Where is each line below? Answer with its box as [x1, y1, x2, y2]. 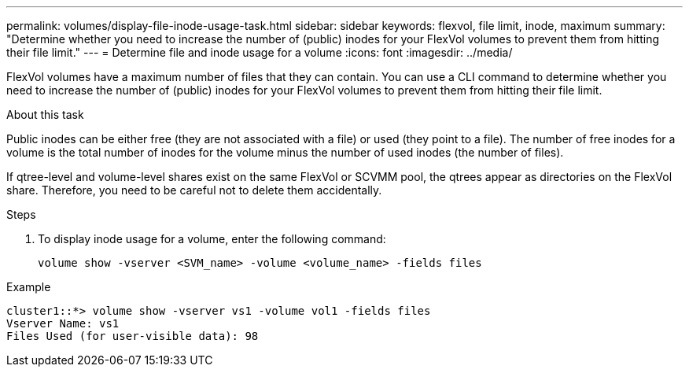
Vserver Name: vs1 [6, 317, 120, 330]
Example [6, 280, 51, 294]
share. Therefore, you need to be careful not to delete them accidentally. [6, 183, 382, 197]
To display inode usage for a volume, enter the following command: [38, 232, 386, 246]
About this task [6, 108, 84, 121]
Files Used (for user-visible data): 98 [6, 330, 259, 342]
